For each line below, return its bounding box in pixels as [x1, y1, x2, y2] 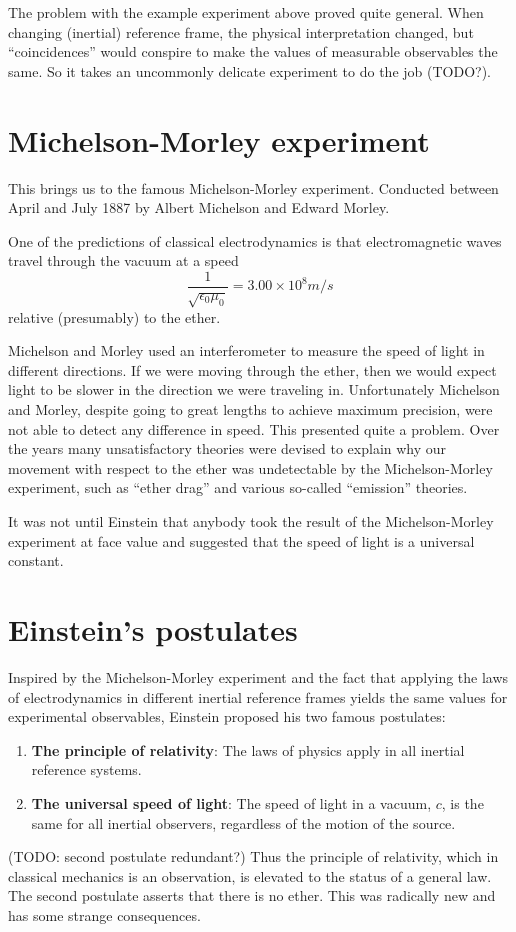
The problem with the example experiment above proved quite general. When [8, 2, 484, 22]
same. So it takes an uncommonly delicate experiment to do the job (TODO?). [8, 60, 491, 81]
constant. [8, 550, 64, 571]
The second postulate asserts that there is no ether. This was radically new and [8, 885, 496, 906]
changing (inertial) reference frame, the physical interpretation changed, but [8, 21, 474, 42]
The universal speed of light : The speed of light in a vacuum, [31, 792, 432, 813]
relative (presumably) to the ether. [8, 306, 221, 327]
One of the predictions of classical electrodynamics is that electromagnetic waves [8, 230, 502, 251]
